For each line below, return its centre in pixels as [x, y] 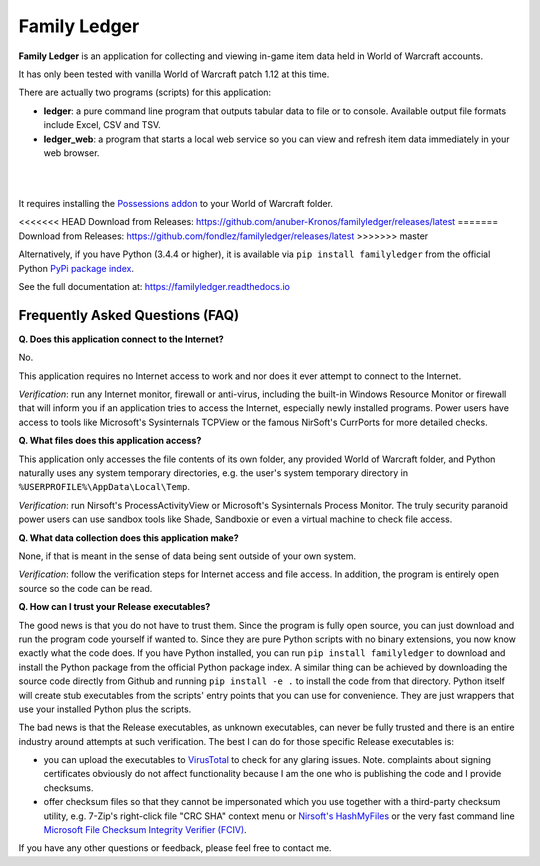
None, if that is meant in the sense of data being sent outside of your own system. [187, 556]
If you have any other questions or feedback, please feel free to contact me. [175, 848]
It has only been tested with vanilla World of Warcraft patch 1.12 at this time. [174, 74]
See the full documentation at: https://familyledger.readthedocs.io [154, 287]
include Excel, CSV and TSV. [102, 125]
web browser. [71, 152]
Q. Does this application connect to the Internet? [121, 339]
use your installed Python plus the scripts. [105, 709]
